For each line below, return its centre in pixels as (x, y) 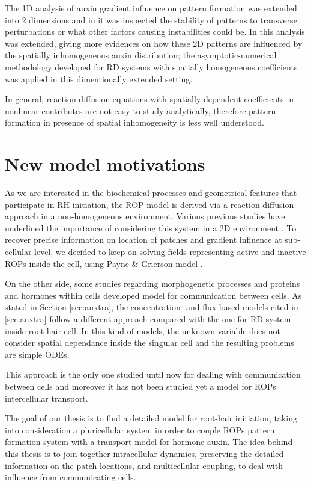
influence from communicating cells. (71, 477)
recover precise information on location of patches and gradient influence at (143, 240)
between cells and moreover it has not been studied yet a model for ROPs (140, 386)
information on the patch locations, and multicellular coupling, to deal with (144, 465)
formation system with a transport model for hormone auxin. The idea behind (149, 442)
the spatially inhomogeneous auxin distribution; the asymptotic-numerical (141, 55)
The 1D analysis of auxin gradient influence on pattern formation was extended (151, 8)
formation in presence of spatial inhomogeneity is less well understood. (134, 122)
